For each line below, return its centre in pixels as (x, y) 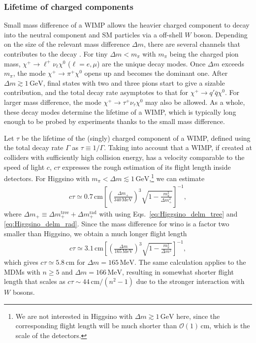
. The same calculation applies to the (190, 262)
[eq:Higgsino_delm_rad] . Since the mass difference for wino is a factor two (117, 224)
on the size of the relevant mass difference (67, 44)
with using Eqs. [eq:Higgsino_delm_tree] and (168, 213)
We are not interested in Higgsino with (74, 316)
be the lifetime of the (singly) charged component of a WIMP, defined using (136, 138)
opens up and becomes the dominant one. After (156, 73)
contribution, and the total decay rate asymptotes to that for (96, 92)
